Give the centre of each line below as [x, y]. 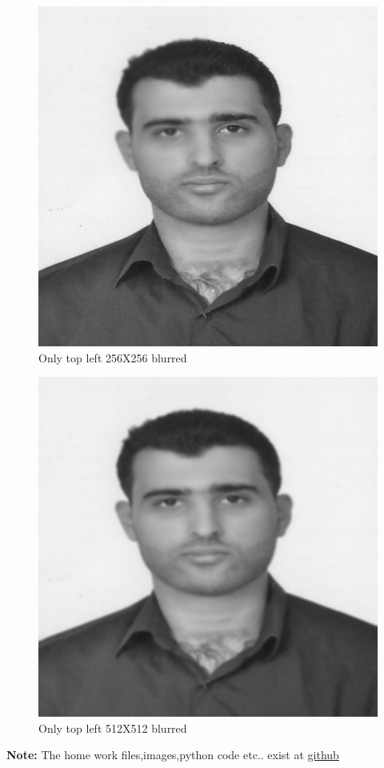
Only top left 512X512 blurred [113, 728]
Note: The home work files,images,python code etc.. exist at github [173, 755]
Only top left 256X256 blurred [113, 357]
